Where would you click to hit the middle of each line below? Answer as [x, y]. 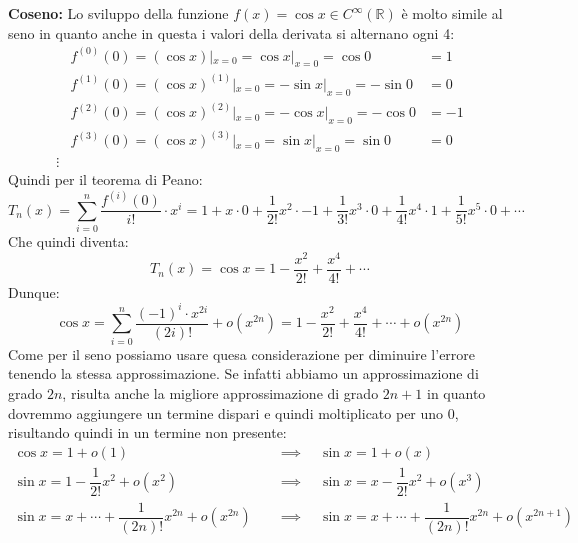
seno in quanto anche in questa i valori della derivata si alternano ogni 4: [231, 32]
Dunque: [34, 291]
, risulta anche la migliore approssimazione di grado [220, 392]
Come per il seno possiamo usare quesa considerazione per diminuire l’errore [242, 353]
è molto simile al [452, 13]
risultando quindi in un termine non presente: [147, 432]
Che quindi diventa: [68, 241]
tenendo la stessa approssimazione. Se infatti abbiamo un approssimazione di [243, 373]
